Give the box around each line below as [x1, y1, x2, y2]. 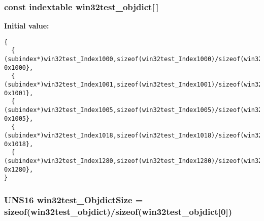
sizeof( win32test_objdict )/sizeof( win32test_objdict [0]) [4, 205, 232, 217]
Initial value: [4, 20, 49, 31]
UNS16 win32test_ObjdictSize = [4, 193, 143, 206]
